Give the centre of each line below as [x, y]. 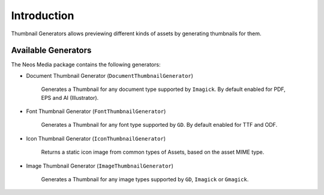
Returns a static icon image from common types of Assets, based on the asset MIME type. [153, 152]
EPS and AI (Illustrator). [70, 97]
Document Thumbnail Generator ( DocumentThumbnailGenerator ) [109, 75]
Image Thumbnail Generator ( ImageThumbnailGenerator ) [100, 166]
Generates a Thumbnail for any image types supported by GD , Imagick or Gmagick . [145, 179]
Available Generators [51, 51]
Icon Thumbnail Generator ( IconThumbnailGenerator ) [96, 138]
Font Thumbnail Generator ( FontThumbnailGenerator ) [96, 111]
